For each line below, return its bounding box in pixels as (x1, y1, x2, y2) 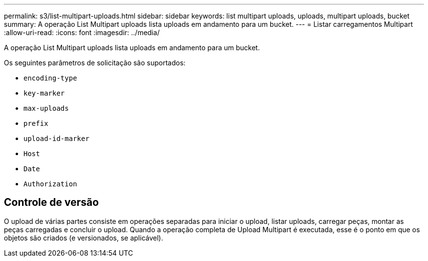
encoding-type (23, 74, 77, 82)
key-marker (23, 89, 65, 97)
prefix (23, 120, 48, 127)
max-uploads (23, 104, 69, 112)
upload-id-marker (23, 135, 89, 142)
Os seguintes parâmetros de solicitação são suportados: (4, 59, 186, 67)
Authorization (23, 180, 77, 188)
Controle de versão (4, 196, 99, 209)
